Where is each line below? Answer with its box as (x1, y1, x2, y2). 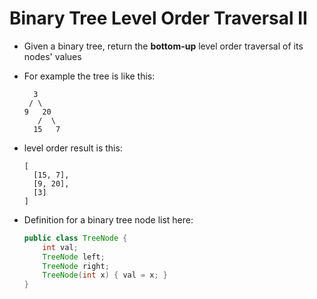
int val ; (42, 242, 79, 252)
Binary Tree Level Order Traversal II (9, 7, 308, 30)
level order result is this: (23, 142, 123, 154)
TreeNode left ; (42, 252, 106, 262)
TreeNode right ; (42, 261, 110, 271)
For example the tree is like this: (23, 70, 156, 82)
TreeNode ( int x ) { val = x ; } (42, 270, 169, 281)
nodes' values (23, 50, 82, 62)
